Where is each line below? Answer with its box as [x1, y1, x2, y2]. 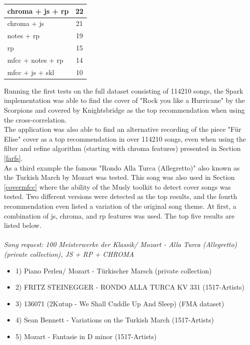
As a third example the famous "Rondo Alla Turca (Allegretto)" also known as [4, 162, 240, 172]
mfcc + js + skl [7, 67, 54, 77]
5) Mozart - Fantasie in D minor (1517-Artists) [15, 331, 157, 341]
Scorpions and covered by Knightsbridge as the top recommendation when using [4, 105, 245, 115]
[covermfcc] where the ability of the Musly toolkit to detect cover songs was [4, 181, 231, 192]
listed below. [4, 220, 42, 230]
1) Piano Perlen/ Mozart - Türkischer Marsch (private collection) [15, 265, 212, 275]
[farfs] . [4, 152, 23, 163]
